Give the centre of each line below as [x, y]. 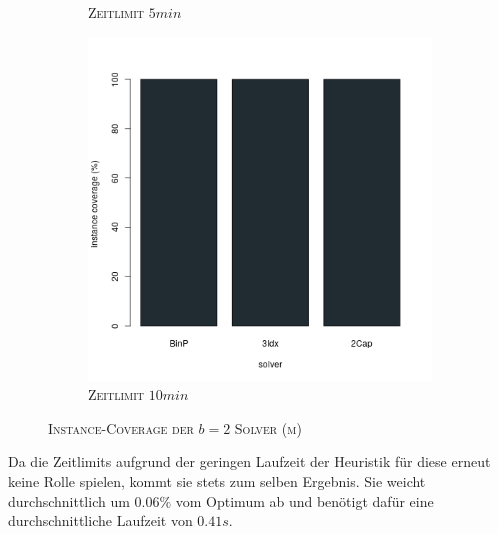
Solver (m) [268, 427]
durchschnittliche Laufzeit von [100, 520]
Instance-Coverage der [121, 427]
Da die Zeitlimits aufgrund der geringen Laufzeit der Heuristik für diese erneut [249, 461]
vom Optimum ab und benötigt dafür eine [304, 500]
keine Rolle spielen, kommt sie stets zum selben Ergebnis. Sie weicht [217, 480]
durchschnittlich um [69, 500]
